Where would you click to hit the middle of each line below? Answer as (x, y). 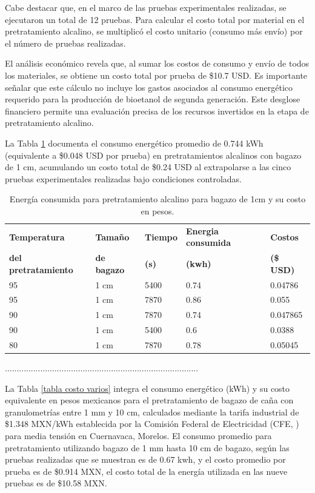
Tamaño (112, 237)
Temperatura (37, 237)
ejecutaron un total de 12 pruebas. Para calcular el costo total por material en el (155, 19)
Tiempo (161, 237)
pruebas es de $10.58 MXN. (56, 483)
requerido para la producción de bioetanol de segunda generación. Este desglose (153, 99)
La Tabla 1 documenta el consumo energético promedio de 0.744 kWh (134, 143)
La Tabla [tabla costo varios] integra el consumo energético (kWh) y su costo (148, 388)
